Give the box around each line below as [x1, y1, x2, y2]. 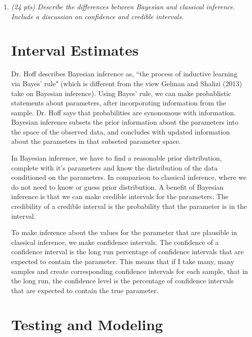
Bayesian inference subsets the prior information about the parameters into [11, 117, 239, 127]
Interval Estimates [11, 40, 139, 60]
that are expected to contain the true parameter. [11, 285, 159, 295]
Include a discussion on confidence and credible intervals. [11, 11, 184, 21]
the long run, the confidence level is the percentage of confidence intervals [11, 275, 234, 286]
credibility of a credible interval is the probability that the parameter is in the [11, 201, 247, 211]
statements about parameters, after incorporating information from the [11, 98, 226, 108]
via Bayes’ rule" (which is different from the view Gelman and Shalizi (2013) [11, 78, 242, 88]
